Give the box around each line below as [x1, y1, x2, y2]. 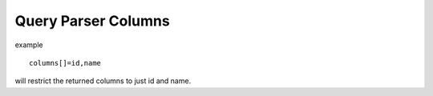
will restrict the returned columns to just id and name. [14, 76, 192, 86]
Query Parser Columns [14, 12, 170, 30]
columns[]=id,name [29, 58, 102, 67]
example [14, 40, 43, 50]
